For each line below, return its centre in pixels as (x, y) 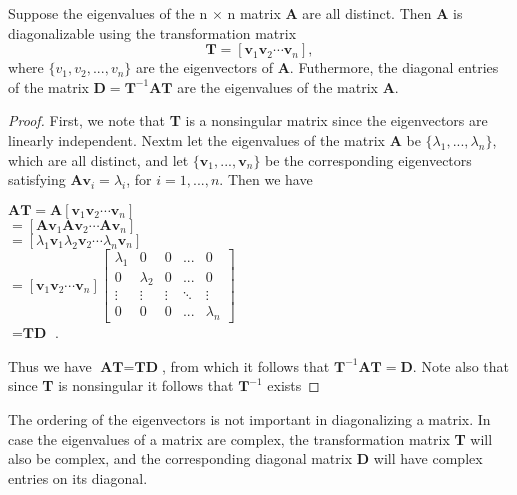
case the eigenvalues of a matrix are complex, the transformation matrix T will (250, 438)
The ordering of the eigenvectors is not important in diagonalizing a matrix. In (249, 419)
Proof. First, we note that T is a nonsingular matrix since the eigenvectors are (248, 120)
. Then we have (266, 179)
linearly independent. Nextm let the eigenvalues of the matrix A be (214, 139)
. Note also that (460, 365)
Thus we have (50, 365)
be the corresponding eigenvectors (368, 159)
